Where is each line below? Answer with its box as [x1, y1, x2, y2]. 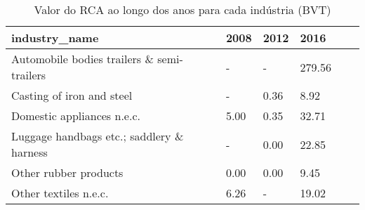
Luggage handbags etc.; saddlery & [11, 128, 184, 144]
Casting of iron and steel [11, 87, 133, 103]
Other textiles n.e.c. [11, 185, 109, 201]
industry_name [11, 29, 99, 46]
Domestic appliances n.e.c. [11, 107, 140, 124]
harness [11, 144, 48, 160]
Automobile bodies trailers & [11, 51, 154, 67]
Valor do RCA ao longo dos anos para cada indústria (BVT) [34, 1, 331, 18]
